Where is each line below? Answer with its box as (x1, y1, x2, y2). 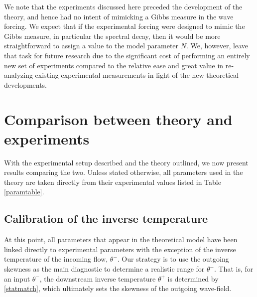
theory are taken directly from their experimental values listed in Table (4, 176, 221, 187)
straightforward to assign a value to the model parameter (4, 40, 179, 51)
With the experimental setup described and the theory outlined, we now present (4, 157, 249, 167)
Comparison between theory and (4, 109, 233, 129)
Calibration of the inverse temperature (4, 211, 208, 226)
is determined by (167, 273, 219, 284)
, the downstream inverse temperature (39, 273, 156, 284)
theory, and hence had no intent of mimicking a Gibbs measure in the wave (4, 11, 234, 21)
